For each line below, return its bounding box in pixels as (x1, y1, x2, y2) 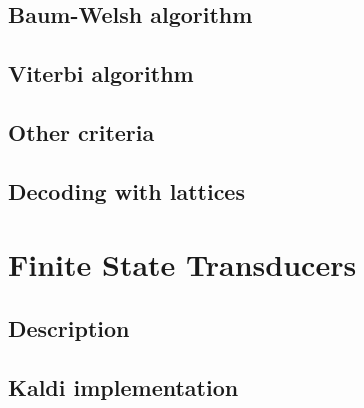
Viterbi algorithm (8, 58, 194, 89)
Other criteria (8, 116, 155, 147)
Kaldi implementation (8, 371, 239, 402)
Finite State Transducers (8, 244, 357, 285)
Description (8, 312, 130, 343)
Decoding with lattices (8, 175, 245, 206)
